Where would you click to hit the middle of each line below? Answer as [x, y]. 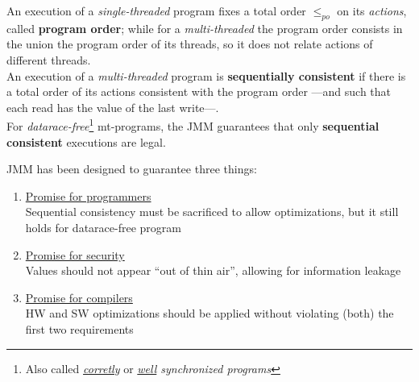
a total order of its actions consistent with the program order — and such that [199, 91]
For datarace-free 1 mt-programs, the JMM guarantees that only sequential [193, 125]
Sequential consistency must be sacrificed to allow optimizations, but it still [212, 212]
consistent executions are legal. [86, 141]
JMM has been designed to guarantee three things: [132, 169]
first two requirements [79, 328]
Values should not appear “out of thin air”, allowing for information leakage [213, 270]
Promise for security [75, 254]
